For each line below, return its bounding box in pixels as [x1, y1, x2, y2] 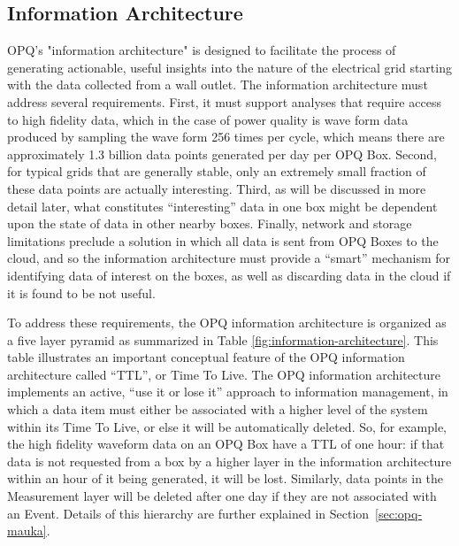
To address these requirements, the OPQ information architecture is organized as [7, 313, 447, 332]
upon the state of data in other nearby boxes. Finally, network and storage [7, 214, 412, 233]
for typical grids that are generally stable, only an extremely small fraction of [7, 162, 426, 181]
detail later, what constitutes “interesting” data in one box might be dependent [7, 196, 438, 215]
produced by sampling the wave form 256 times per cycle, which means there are [7, 127, 445, 146]
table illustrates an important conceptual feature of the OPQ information [7, 348, 405, 366]
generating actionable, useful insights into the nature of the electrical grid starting [7, 58, 452, 76]
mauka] [7, 521, 47, 540]
